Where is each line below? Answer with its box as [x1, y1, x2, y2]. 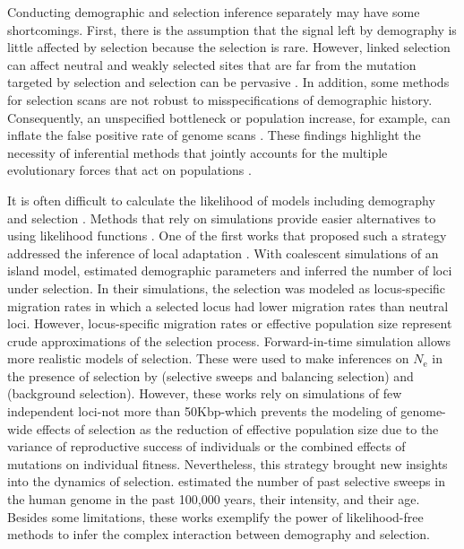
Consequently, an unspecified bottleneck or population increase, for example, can [7, 108, 451, 126]
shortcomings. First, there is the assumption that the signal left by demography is [7, 20, 457, 39]
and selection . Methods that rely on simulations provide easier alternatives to [7, 208, 436, 227]
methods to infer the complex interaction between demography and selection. [7, 525, 430, 544]
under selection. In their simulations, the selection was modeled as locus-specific [7, 278, 446, 297]
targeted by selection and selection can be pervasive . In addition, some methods [7, 73, 450, 91]
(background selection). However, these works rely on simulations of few [7, 384, 402, 403]
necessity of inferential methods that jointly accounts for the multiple [7, 143, 388, 161]
